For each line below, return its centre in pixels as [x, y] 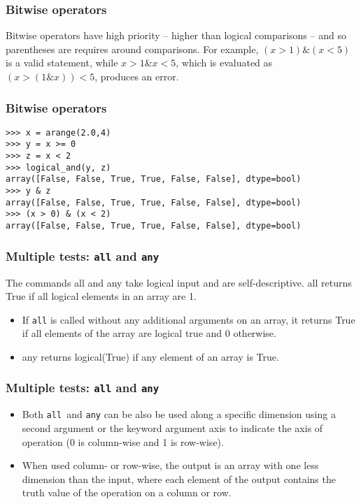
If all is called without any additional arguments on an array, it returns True [189, 319]
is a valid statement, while [62, 63]
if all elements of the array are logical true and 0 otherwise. [149, 333]
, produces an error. [137, 76]
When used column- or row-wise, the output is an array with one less [170, 465]
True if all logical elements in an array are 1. [101, 296]
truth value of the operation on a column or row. [127, 492]
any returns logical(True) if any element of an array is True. [150, 356]
